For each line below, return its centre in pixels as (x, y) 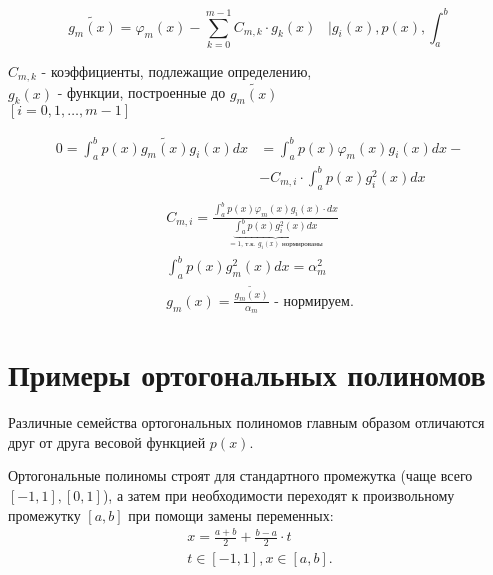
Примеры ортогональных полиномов (247, 374)
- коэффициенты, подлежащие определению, (176, 70)
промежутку (44, 514)
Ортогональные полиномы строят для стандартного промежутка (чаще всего (240, 475)
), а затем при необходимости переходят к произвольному (278, 494)
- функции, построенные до (141, 92)
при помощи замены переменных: (231, 514)
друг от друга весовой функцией (107, 441)
